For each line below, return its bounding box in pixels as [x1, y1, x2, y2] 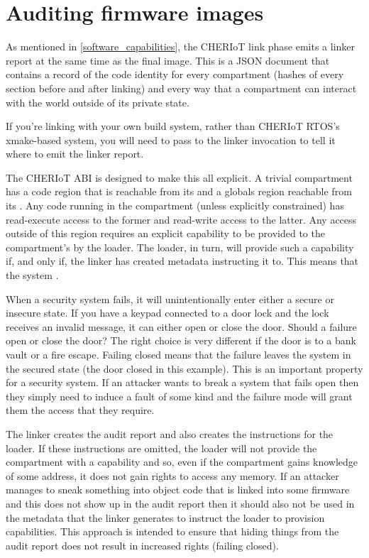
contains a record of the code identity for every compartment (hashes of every [6, 67, 344, 82]
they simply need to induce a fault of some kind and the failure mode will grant [6, 388, 353, 403]
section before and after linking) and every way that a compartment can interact [6, 80, 357, 95]
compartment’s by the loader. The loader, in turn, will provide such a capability [6, 239, 354, 254]
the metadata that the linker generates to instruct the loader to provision [6, 510, 325, 525]
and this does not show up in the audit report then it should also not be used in [6, 496, 355, 510]
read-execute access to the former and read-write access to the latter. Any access [6, 212, 357, 226]
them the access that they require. [6, 403, 155, 417]
